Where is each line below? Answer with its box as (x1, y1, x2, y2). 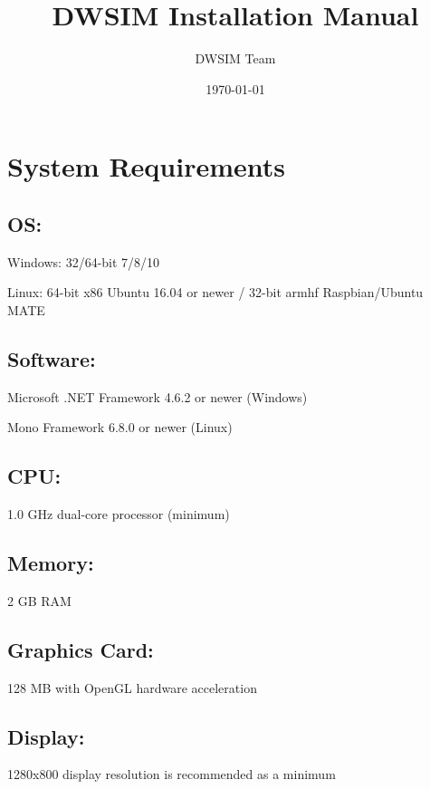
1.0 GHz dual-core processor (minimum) (7, 505, 230, 524)
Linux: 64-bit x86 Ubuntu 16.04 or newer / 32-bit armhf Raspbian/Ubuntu (7, 283, 424, 302)
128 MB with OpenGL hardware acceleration (7, 678, 257, 697)
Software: (7, 344, 96, 372)
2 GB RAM (7, 591, 72, 610)
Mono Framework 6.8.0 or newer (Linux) (7, 418, 233, 437)
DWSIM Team (195, 49, 276, 68)
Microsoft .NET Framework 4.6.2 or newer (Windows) (7, 387, 308, 406)
